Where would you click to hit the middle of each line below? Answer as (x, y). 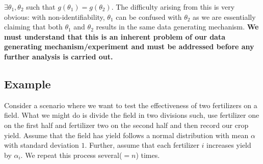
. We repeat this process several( (71, 155)
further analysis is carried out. (59, 56)
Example (28, 84)
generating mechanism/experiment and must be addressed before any (129, 46)
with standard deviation (42, 145)
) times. (148, 155)
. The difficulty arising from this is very (173, 7)
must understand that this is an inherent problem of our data (115, 36)
